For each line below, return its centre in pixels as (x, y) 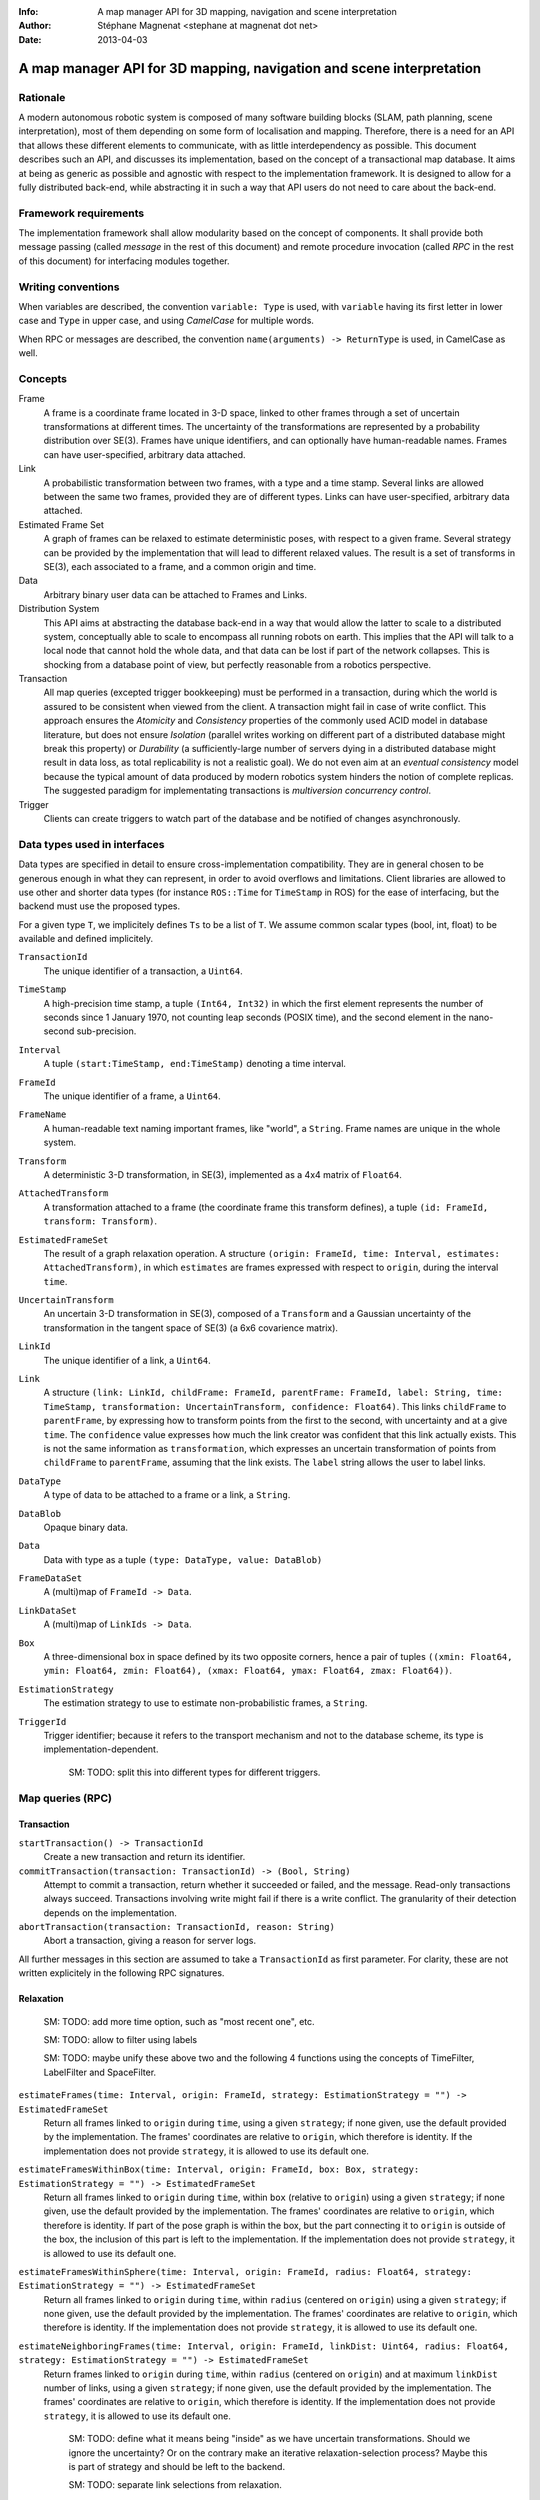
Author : (35, 26)
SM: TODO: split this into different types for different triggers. (194, 1772)
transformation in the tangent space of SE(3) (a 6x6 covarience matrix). (191, 1327)
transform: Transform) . (100, 1221)
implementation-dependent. (101, 1749)
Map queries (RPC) (65, 1798)
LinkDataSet (47, 1610)
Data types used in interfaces (91, 844)
